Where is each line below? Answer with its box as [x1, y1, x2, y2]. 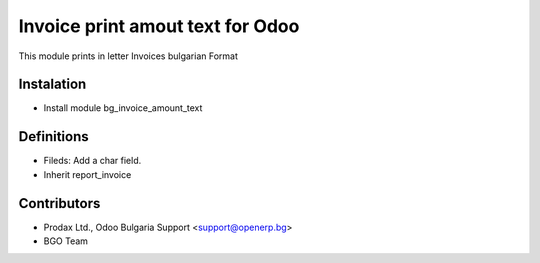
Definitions [18, 128, 89, 145]
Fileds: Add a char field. [43, 155, 142, 167]
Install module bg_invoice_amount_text [43, 102, 203, 114]
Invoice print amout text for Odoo [18, 15, 300, 37]
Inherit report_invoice [43, 168, 132, 180]
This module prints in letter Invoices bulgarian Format [18, 50, 239, 62]
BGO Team [43, 235, 89, 247]
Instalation [18, 76, 87, 93]
